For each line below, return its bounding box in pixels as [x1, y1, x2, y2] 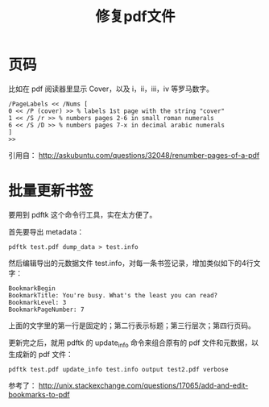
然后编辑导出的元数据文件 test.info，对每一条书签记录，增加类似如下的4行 [8, 258, 254, 268]
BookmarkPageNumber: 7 [8, 305, 85, 314]
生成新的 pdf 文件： [8, 349, 74, 359]
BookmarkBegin [8, 284, 56, 293]
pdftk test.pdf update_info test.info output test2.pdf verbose [8, 365, 229, 373]
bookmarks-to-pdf [8, 389, 70, 399]
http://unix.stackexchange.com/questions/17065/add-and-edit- [38, 380, 249, 390]
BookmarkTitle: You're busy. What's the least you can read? [8, 291, 218, 299]
